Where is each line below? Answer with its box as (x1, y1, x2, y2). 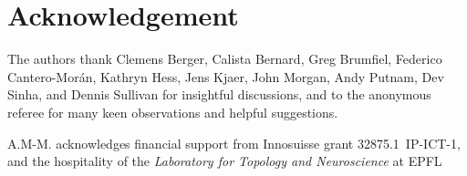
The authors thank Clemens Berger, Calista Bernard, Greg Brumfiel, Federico (7, 49, 442, 68)
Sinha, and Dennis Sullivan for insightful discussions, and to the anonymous (7, 85, 431, 104)
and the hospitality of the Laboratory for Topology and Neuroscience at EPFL (7, 151, 442, 171)
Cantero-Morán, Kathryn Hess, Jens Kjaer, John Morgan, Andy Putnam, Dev (7, 67, 444, 86)
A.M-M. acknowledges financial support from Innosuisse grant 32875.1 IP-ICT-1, (7, 133, 461, 152)
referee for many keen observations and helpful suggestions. (7, 102, 338, 121)
